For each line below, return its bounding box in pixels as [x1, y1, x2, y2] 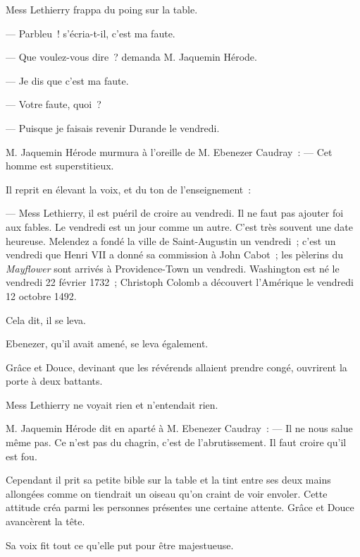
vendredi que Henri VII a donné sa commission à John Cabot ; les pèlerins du [6, 247, 344, 262]
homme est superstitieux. [6, 158, 114, 173]
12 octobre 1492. [6, 288, 77, 303]
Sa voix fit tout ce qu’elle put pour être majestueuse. [6, 537, 234, 552]
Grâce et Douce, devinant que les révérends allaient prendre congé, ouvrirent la [6, 359, 347, 374]
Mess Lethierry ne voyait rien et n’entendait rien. [6, 397, 218, 412]
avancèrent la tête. [6, 514, 85, 529]
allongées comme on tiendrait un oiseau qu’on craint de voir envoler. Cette [6, 486, 328, 501]
